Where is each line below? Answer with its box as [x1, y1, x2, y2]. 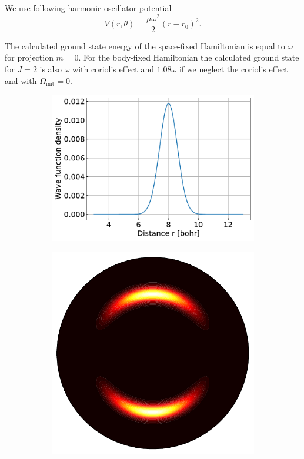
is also [39, 62, 62, 75]
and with [5, 74, 37, 86]
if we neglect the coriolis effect [179, 62, 288, 75]
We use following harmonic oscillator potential [5, 2, 172, 14]
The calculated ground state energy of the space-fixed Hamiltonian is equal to [5, 39, 285, 52]
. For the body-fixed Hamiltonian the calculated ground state [78, 51, 299, 63]
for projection [5, 51, 54, 63]
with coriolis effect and [72, 62, 155, 75]
